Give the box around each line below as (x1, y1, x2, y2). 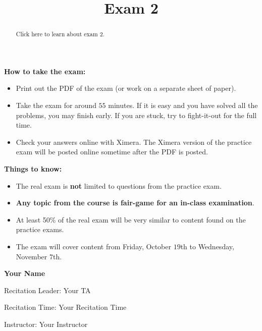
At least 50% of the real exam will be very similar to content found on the (16, 214, 246, 225)
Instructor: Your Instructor (4, 318, 88, 329)
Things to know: (4, 163, 62, 174)
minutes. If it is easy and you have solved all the (108, 100, 258, 111)
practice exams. (16, 224, 64, 235)
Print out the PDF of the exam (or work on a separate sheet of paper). (16, 83, 236, 93)
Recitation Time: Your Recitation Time (4, 302, 127, 312)
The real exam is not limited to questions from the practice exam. (16, 180, 222, 191)
